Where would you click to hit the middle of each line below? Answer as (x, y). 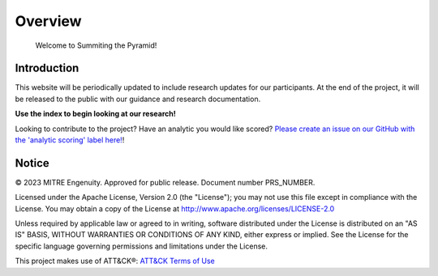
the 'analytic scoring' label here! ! (70, 140)
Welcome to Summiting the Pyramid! (96, 45)
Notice (32, 163)
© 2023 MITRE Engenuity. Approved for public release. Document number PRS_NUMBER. (165, 182)
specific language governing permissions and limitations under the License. (141, 246)
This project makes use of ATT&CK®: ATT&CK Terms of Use (115, 261)
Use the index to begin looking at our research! (95, 114)
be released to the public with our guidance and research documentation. (138, 99)
